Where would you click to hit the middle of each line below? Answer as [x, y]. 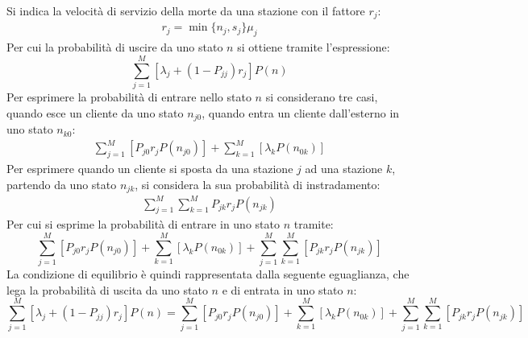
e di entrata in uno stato [283, 289]
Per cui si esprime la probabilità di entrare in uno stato [143, 224]
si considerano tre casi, [322, 97]
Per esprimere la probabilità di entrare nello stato [129, 97]
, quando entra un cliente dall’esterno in [301, 112]
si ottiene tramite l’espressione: [314, 47]
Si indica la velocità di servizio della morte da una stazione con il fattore [186, 10]
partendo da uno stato [62, 184]
